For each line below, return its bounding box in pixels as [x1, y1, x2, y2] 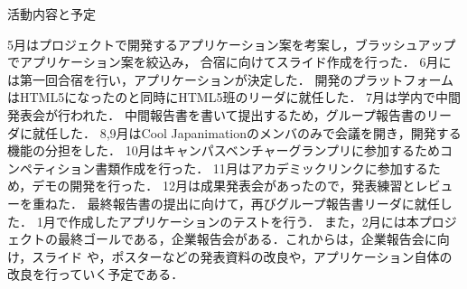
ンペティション [7, 158, 96, 177]
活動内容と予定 [7, 5, 96, 23]
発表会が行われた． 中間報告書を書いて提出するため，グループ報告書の [7, 105, 426, 124]
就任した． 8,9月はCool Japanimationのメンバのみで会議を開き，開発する [32, 123, 462, 142]
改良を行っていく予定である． [7, 265, 184, 284]
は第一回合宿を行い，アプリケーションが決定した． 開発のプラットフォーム [7, 70, 453, 89]
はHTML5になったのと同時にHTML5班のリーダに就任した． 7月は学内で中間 [7, 88, 462, 107]
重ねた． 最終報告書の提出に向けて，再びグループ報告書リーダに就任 [32, 193, 440, 212]
